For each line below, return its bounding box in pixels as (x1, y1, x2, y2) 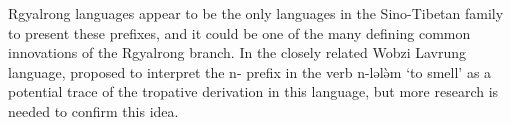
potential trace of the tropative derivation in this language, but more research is (8, 81, 499, 102)
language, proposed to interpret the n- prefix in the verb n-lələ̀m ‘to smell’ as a (8, 61, 492, 82)
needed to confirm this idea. (8, 100, 179, 121)
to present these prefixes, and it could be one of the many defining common (8, 22, 471, 43)
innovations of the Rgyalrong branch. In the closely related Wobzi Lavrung (8, 42, 467, 63)
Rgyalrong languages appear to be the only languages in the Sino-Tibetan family (8, 3, 504, 23)
